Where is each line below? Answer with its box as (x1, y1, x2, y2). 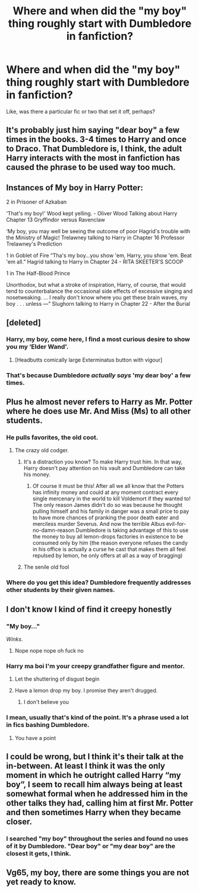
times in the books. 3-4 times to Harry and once (6, 134, 187, 145)
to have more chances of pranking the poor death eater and (32, 514, 179, 521)
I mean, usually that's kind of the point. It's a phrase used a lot (6, 713, 189, 722)
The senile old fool (23, 563, 70, 571)
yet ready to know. (6, 877, 76, 887)
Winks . (6, 635, 23, 643)
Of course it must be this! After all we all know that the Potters (32, 482, 184, 490)
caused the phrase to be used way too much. (6, 162, 176, 173)
